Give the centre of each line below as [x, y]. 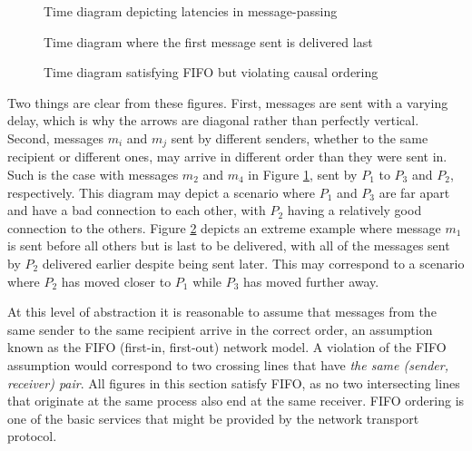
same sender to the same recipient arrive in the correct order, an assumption [220, 329]
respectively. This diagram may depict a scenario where [162, 192]
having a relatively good [354, 210]
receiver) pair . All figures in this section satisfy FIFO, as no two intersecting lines [234, 382]
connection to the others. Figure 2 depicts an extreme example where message [224, 227]
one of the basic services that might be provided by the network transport [213, 418]
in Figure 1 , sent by [303, 175]
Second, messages [55, 137]
